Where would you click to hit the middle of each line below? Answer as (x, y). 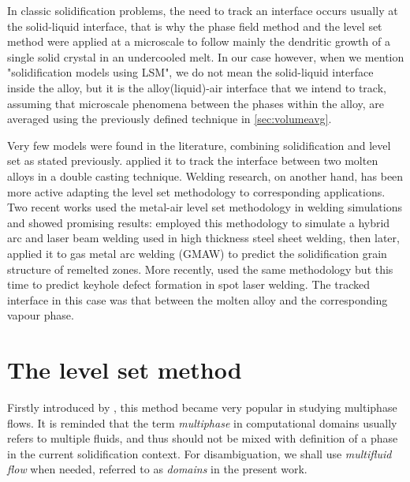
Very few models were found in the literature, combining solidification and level (199, 145)
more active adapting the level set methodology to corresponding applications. (196, 191)
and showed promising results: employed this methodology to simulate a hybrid (199, 222)
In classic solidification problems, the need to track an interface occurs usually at (203, 10)
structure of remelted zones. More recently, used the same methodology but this (200, 269)
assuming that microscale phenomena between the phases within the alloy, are (196, 103)
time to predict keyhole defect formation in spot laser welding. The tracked (188, 284)
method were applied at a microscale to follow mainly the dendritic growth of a (199, 41)
